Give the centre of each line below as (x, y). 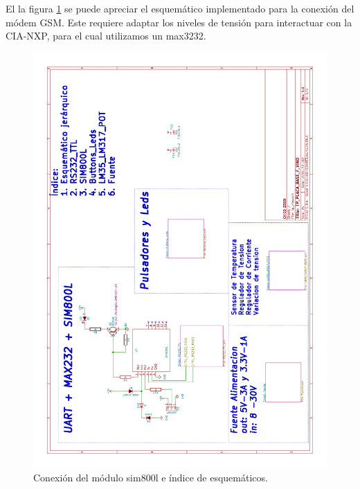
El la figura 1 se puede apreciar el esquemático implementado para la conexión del (180, 8)
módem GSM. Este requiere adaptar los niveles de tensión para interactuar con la (179, 22)
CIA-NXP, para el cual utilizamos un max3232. (106, 36)
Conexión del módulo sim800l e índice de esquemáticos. (151, 478)
